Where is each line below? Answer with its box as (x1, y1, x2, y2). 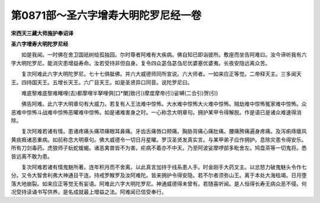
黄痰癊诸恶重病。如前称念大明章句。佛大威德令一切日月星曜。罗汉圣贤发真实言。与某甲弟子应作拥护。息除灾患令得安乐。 (11, 136, 307, 143)
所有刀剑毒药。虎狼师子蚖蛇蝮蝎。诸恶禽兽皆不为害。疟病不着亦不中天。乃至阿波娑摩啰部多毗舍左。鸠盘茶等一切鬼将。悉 (11, 144, 307, 152)
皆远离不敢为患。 (11, 153, 53, 160)
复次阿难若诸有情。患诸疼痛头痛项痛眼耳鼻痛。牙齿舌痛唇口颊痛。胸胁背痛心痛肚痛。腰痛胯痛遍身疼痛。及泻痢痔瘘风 (21, 128, 307, 135)
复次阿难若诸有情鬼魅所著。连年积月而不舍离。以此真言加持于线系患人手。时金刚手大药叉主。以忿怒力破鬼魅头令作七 (21, 163, 307, 171)
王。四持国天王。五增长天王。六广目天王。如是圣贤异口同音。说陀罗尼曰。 (11, 79, 193, 86)
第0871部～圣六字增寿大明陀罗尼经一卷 (11, 9, 201, 22)
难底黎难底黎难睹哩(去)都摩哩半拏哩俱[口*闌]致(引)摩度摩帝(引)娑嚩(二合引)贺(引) (21, 89, 219, 96)
